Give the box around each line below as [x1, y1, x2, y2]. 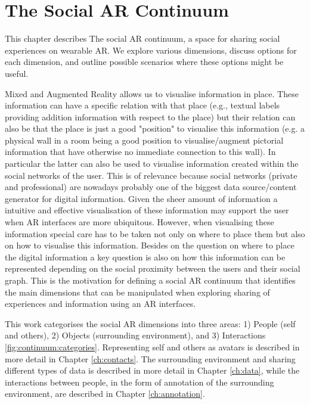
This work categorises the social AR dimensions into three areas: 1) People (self [5, 317, 296, 330]
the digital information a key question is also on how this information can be [5, 250, 286, 263]
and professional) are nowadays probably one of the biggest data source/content [5, 181, 297, 193]
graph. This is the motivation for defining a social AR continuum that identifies [5, 274, 296, 286]
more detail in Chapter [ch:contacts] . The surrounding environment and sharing [5, 352, 296, 365]
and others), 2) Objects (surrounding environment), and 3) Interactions [5, 329, 266, 341]
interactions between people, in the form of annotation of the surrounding [5, 375, 274, 388]
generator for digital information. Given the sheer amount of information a [5, 192, 278, 204]
